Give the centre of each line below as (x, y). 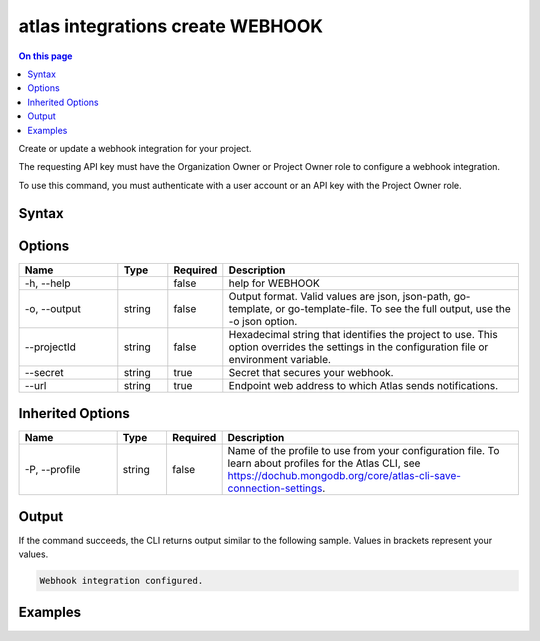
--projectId (50, 347)
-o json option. (263, 321)
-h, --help (47, 283)
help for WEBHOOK (274, 283)
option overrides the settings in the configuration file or (358, 347)
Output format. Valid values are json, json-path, (340, 296)
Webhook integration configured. (121, 580)
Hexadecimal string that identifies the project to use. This (363, 334)
